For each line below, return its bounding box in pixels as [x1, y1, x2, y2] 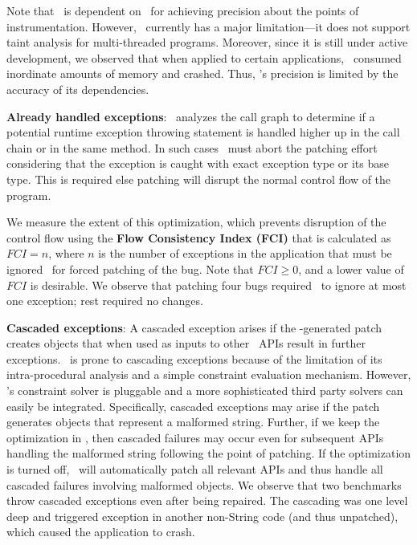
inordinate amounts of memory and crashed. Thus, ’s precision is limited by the [6, 65, 399, 82]
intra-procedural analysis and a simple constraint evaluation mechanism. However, [6, 366, 411, 383]
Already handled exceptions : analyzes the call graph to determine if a [6, 108, 375, 124]
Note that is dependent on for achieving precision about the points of [6, 2, 359, 18]
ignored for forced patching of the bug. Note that [6, 260, 254, 277]
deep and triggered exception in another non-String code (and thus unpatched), [6, 507, 399, 524]
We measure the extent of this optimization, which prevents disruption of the [6, 214, 386, 230]
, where [48, 245, 84, 262]
